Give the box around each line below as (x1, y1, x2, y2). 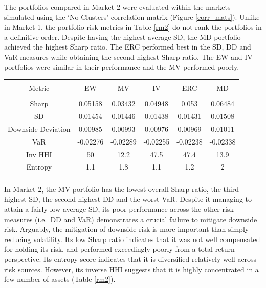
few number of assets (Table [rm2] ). (4, 274, 116, 284)
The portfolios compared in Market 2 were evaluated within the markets (4, 2, 231, 12)
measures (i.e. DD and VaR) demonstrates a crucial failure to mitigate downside (4, 213, 257, 224)
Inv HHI (26, 149, 52, 159)
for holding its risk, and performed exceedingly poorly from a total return (4, 244, 235, 254)
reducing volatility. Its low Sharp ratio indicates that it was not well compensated (4, 233, 260, 244)
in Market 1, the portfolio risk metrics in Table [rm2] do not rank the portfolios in (4, 21, 262, 32)
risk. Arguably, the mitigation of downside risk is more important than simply (4, 224, 249, 234)
